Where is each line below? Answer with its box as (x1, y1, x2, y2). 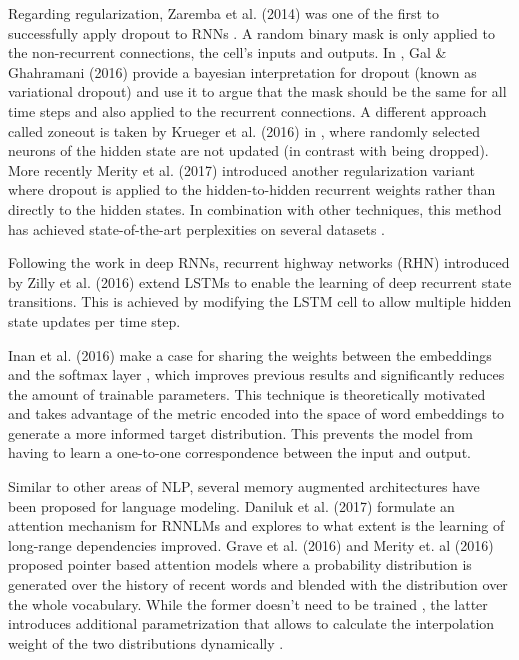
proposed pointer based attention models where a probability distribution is (8, 554, 472, 575)
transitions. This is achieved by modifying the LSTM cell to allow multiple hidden (8, 291, 512, 312)
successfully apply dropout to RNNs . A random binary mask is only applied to (8, 22, 495, 43)
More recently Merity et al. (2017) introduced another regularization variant (8, 159, 476, 180)
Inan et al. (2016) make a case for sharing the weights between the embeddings (8, 344, 492, 365)
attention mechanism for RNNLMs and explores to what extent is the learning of (8, 515, 505, 536)
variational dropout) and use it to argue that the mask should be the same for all (8, 81, 507, 102)
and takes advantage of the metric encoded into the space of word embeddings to (8, 403, 505, 424)
